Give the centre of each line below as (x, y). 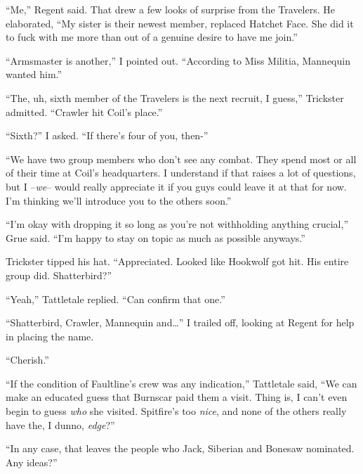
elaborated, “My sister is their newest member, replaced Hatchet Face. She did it (180, 23)
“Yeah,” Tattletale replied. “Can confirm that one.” (115, 299)
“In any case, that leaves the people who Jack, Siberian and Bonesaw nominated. (180, 448)
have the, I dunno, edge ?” (60, 424)
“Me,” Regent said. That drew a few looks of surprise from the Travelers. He (170, 9)
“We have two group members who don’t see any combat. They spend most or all (181, 159)
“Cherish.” (27, 360)
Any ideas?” (32, 462)
